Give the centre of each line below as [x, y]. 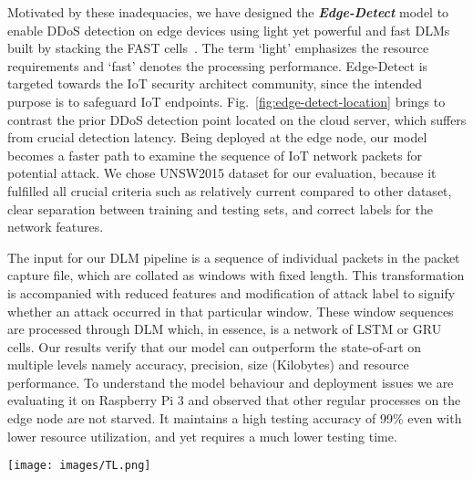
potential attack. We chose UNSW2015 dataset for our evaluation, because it [222, 173]
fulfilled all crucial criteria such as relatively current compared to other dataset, [230, 190]
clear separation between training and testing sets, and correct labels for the [220, 208]
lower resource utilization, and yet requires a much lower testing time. [202, 436]
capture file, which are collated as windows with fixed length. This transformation [236, 275]
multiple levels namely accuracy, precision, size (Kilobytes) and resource [208, 364]
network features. [56, 227]
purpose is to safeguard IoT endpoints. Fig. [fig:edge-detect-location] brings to [226, 101]
